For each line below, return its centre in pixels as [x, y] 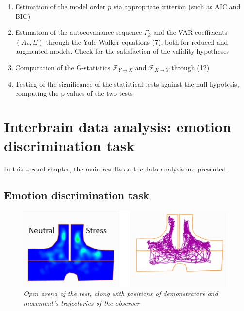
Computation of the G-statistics [63, 67]
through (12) [190, 67]
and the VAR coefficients [190, 32]
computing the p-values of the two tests [74, 93]
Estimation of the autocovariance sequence [79, 32]
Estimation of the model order [60, 6]
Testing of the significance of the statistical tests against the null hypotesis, [127, 84]
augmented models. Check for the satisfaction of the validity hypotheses [122, 51]
